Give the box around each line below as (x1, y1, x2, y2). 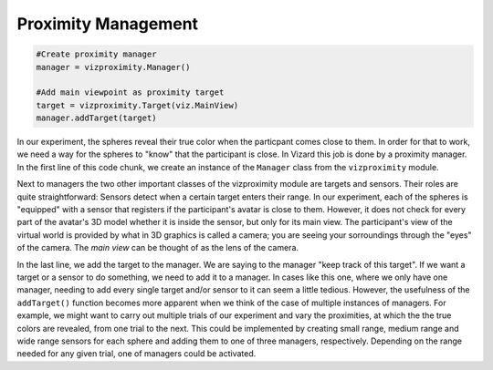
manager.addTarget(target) (36, 113, 157, 123)
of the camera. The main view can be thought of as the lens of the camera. (16, 242, 299, 253)
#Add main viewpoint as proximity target (36, 87, 225, 98)
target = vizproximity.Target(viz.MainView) (36, 100, 239, 110)
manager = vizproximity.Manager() (36, 62, 191, 72)
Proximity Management (16, 14, 199, 34)
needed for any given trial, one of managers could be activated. (16, 348, 257, 359)
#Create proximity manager (36, 49, 157, 59)
